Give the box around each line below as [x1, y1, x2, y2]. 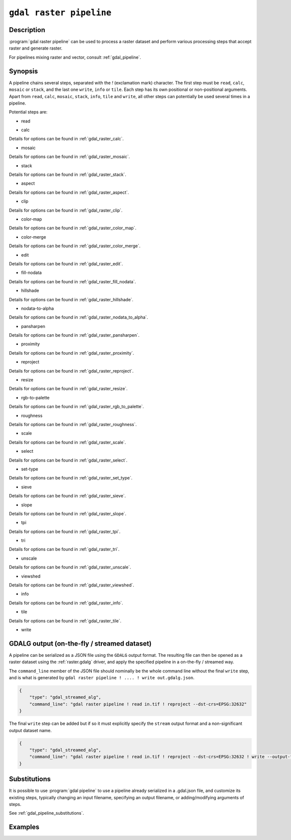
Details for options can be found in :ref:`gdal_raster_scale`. [9, 439, 126, 445]
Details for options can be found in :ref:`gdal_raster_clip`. [9, 207, 123, 213]
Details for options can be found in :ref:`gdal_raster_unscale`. [9, 564, 131, 570]
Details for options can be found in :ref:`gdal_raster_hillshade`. [9, 296, 133, 302]
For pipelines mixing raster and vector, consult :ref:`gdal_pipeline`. [9, 54, 142, 60]
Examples [9, 823, 40, 831]
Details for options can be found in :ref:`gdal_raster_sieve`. [9, 493, 126, 499]
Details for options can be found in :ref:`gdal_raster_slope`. [9, 511, 127, 516]
